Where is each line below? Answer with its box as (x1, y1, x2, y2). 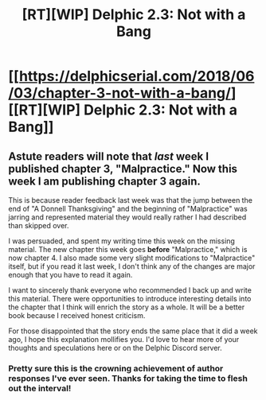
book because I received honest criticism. (8, 311, 146, 320)
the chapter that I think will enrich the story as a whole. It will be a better (8, 302, 245, 312)
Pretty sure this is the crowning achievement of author (8, 363, 224, 374)
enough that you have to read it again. (8, 270, 133, 279)
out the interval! (8, 383, 72, 394)
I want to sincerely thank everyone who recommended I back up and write (8, 285, 252, 295)
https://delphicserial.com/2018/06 (18, 68, 255, 85)
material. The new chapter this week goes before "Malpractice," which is (8, 245, 248, 254)
